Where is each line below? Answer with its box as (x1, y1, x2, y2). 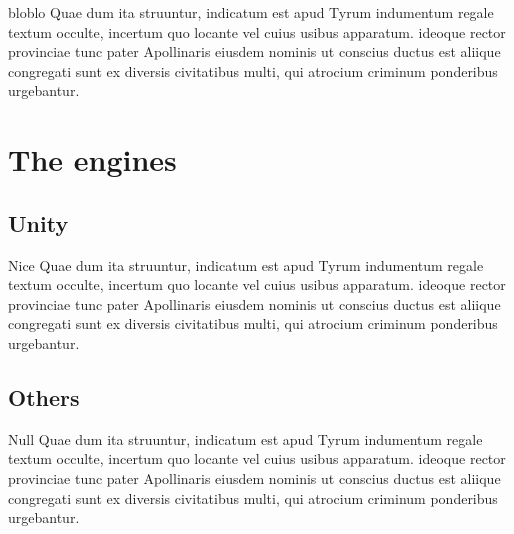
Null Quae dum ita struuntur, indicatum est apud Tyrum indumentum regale (8, 428, 483, 449)
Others (8, 381, 80, 412)
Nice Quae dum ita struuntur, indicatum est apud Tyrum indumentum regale (8, 254, 484, 275)
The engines (8, 139, 177, 180)
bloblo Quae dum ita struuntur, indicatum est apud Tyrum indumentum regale (8, 2, 494, 22)
